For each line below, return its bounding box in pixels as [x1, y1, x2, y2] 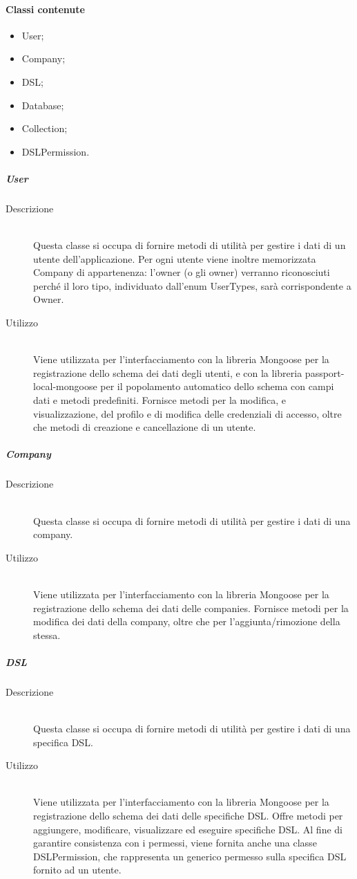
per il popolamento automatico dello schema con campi [100, 379, 334, 394]
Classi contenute [6, 1, 85, 16]
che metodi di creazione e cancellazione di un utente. [33, 420, 256, 434]
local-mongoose [33, 379, 97, 394]
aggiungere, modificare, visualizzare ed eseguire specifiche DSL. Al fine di [33, 822, 342, 836]
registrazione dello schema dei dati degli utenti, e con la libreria [33, 365, 302, 380]
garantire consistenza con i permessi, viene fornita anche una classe [33, 835, 317, 850]
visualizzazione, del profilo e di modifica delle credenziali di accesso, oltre [33, 406, 342, 420]
